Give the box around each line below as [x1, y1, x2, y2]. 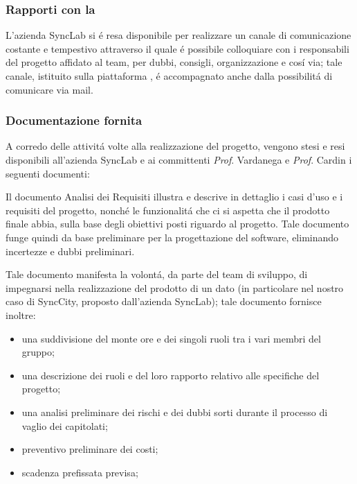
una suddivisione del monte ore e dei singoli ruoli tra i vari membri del [21, 331, 321, 345]
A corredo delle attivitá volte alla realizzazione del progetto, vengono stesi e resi [6, 139, 345, 153]
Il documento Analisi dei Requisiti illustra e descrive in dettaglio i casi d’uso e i [6, 189, 343, 204]
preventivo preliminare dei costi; [21, 442, 158, 456]
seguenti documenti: [6, 166, 90, 180]
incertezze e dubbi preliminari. [6, 243, 135, 258]
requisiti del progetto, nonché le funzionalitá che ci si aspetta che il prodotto [6, 202, 330, 217]
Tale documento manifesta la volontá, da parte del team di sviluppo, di [6, 267, 308, 282]
